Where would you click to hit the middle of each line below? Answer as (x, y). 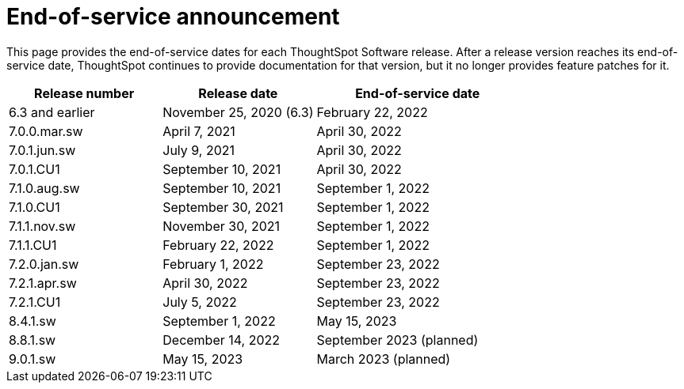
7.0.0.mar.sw (46, 131)
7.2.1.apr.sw (43, 283)
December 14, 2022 (222, 340)
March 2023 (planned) (384, 359)
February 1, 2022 (213, 264)
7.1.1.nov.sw (42, 226)
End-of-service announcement (173, 17)
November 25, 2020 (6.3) (238, 112)
